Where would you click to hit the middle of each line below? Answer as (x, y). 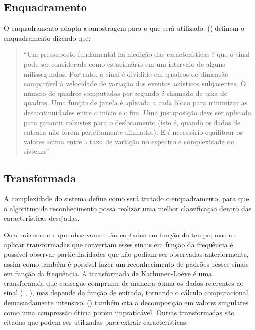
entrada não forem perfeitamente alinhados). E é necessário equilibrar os (133, 132)
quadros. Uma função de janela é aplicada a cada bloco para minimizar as (135, 103)
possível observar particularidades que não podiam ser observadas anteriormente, (126, 254)
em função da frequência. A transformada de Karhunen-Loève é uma (108, 273)
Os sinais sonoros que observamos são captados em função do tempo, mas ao (120, 234)
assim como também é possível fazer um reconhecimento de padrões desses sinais (126, 263)
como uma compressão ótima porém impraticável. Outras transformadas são (119, 312)
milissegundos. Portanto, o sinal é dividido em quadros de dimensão (126, 73)
